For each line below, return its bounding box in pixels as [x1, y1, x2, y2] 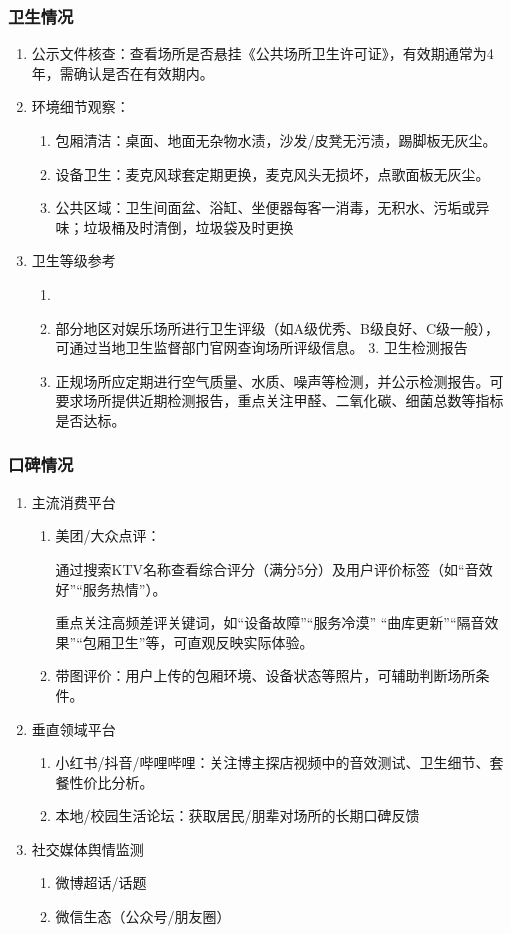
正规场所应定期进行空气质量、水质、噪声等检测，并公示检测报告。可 [55, 370, 504, 391]
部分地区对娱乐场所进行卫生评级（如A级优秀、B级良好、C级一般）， [55, 317, 500, 338]
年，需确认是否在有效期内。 [31, 62, 214, 83]
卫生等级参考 [31, 250, 116, 271]
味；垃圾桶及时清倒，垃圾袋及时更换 [55, 216, 294, 237]
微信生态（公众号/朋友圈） [55, 906, 231, 927]
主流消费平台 [31, 491, 116, 512]
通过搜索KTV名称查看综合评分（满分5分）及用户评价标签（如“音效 [55, 558, 493, 579]
